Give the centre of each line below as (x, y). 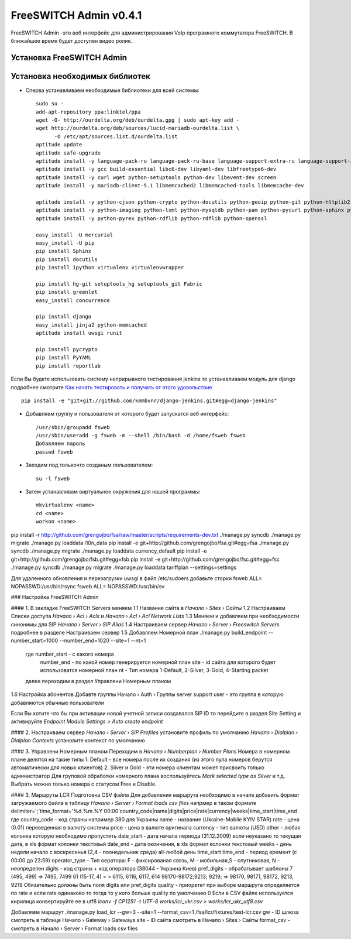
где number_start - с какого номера (70, 654)
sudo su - (50, 104)
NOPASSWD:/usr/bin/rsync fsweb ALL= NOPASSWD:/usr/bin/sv (88, 586)
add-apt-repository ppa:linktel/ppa (88, 112)
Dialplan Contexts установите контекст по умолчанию (78, 741)
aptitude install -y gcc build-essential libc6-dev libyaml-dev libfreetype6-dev (156, 169)
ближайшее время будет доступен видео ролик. (72, 40)
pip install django (64, 317)
